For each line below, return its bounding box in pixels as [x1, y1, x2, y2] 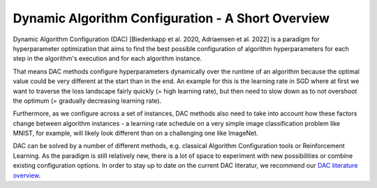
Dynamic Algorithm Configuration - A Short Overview [13, 10, 330, 26]
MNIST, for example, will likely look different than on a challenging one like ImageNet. [13, 129, 258, 138]
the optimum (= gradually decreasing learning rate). [13, 96, 162, 105]
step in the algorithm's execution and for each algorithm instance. [13, 55, 202, 63]
